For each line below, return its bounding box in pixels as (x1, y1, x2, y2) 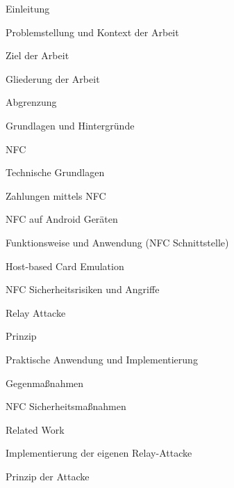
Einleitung (6, 1, 50, 15)
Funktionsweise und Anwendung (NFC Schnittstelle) (6, 235, 229, 249)
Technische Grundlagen (6, 165, 105, 180)
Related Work (6, 422, 65, 436)
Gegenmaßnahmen (6, 375, 84, 390)
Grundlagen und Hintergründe (6, 118, 135, 132)
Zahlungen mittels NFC (6, 188, 106, 203)
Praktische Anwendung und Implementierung (6, 352, 198, 366)
